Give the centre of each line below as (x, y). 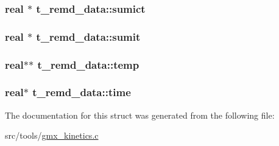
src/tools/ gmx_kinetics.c (52, 135)
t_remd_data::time (82, 92)
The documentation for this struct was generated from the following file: (140, 115)
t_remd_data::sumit (88, 36)
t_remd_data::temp (88, 64)
